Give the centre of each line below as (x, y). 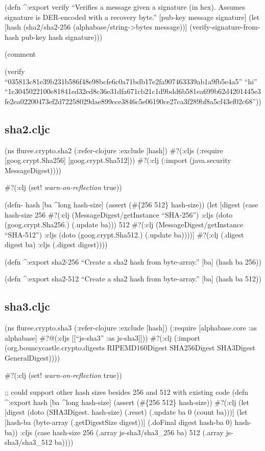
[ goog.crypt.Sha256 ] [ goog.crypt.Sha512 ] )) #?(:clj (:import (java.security (118, 160)
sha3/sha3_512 (29, 442)
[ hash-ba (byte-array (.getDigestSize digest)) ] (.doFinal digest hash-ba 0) (118, 422)
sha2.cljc (27, 128)
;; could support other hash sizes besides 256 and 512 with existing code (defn (127, 392)
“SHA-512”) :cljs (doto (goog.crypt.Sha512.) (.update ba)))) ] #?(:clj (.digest (124, 234)
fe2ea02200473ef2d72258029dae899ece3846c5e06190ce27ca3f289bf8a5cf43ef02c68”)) (133, 101)
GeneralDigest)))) (32, 358)
